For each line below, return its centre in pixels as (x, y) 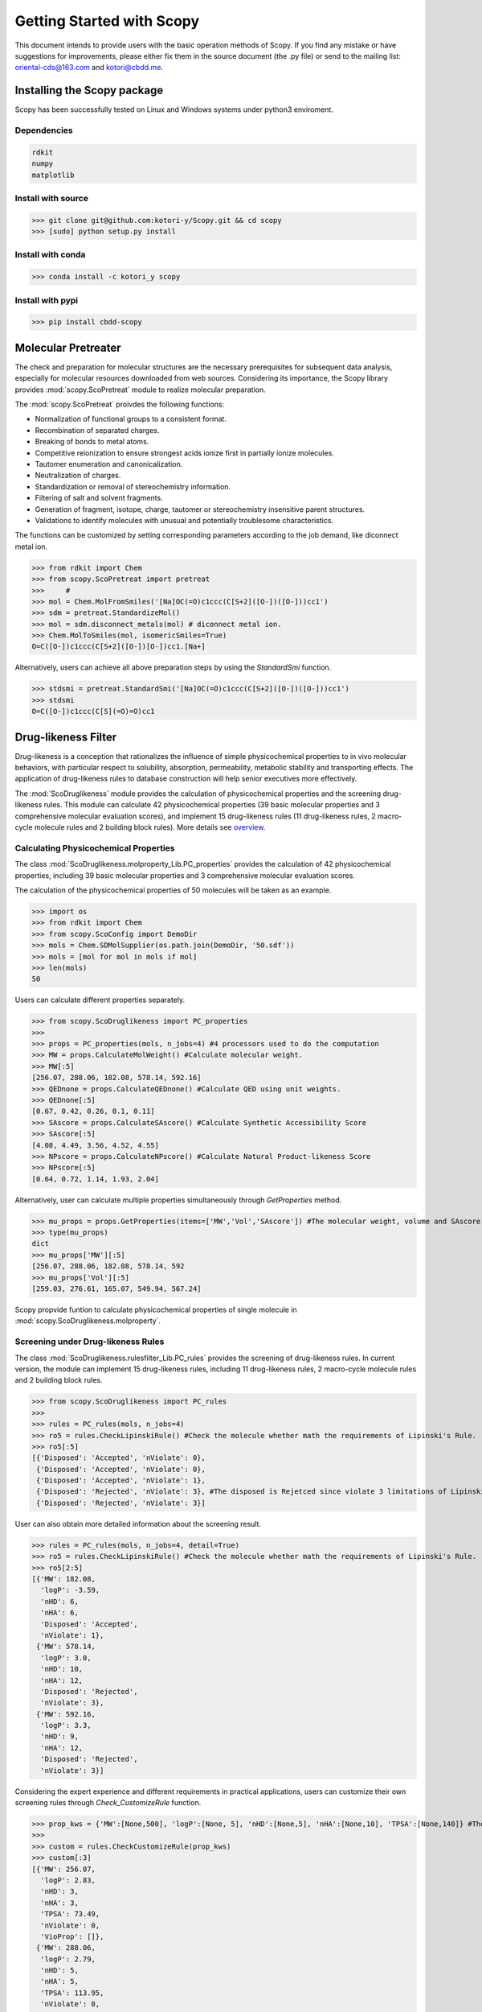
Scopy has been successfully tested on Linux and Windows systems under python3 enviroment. (174, 109)
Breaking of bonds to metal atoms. (92, 442)
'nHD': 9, (60, 1737)
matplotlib (53, 175)
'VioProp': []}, (72, 1936)
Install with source (51, 198)
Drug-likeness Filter (66, 737)
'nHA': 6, (60, 1613)
